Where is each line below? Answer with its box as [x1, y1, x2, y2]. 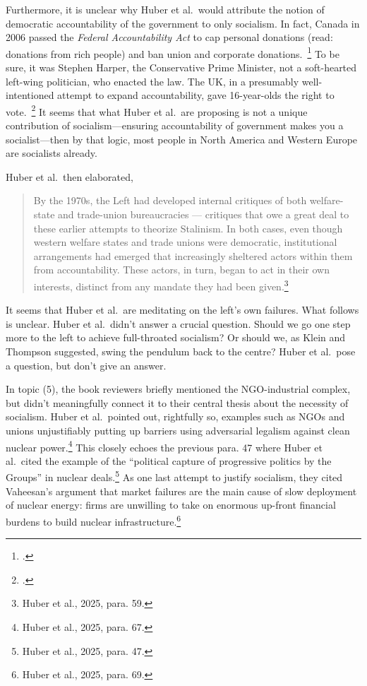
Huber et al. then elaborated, [6, 169, 133, 184]
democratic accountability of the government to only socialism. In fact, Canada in [6, 16, 360, 30]
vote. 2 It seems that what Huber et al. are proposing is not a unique [6, 102, 308, 119]
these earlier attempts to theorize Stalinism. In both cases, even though [33, 220, 343, 235]
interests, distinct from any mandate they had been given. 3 [33, 277, 289, 293]
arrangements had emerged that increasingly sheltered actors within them [33, 248, 353, 263]
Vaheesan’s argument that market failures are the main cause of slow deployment [6, 483, 357, 498]
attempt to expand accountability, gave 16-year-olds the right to [57, 88, 335, 102]
